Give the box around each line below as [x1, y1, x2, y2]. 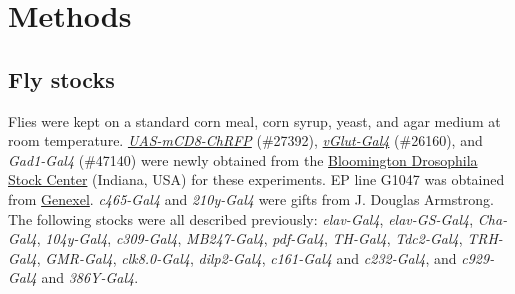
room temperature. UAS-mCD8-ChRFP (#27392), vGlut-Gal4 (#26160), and [8, 130, 483, 151]
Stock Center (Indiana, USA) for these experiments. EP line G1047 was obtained [8, 169, 505, 190]
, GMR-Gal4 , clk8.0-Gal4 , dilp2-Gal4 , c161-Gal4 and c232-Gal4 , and [36, 247, 457, 268]
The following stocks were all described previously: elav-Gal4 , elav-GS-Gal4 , [8, 208, 474, 229]
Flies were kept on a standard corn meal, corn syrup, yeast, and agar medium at [8, 110, 501, 131]
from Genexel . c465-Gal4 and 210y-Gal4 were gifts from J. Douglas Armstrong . [8, 188, 494, 209]
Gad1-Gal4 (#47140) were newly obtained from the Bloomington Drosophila [8, 149, 478, 170]
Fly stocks [8, 63, 115, 94]
